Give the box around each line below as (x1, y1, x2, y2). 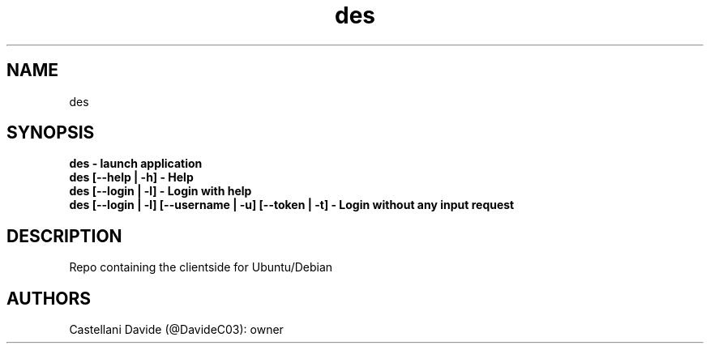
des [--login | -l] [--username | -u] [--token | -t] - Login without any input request (69, 198, 515, 212)
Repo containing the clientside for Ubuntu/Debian (69, 260, 333, 275)
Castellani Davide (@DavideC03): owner (69, 322, 284, 337)
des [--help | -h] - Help (69, 170, 194, 185)
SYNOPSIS (6, 122, 95, 143)
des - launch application (69, 156, 203, 171)
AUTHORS (6, 288, 92, 309)
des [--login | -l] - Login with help (69, 184, 252, 198)
